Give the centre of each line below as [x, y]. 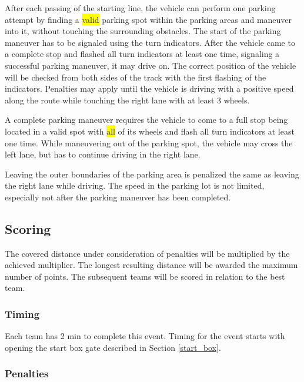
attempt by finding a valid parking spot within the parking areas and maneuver [148, 19]
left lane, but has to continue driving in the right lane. [103, 154]
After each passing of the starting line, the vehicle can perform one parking [140, 8]
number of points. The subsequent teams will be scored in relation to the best [145, 276]
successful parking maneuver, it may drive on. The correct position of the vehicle [151, 65]
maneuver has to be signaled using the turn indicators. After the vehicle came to [150, 42]
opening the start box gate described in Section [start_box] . [113, 347]
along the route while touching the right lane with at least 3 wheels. [127, 100]
